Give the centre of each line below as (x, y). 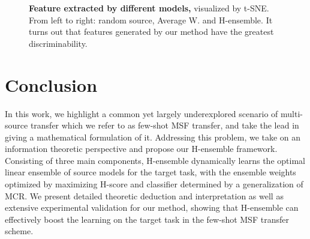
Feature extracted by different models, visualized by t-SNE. (149, 8)
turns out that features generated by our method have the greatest (151, 32)
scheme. (19, 231)
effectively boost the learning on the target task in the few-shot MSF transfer (147, 219)
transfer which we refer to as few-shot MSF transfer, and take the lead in (165, 125)
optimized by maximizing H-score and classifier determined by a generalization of (154, 184)
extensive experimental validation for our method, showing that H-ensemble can (152, 207)
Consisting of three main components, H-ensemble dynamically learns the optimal (155, 160)
